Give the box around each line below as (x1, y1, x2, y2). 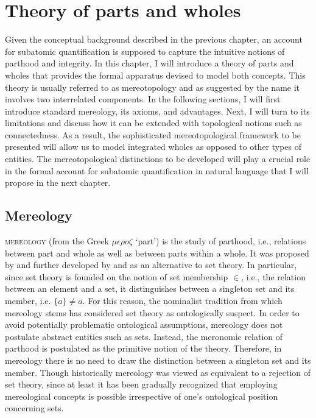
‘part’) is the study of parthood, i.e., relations (135, 235, 306, 247)
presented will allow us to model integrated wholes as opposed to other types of (5, 140, 302, 153)
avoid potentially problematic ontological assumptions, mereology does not (5, 318, 283, 331)
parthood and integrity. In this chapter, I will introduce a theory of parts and (5, 57, 294, 69)
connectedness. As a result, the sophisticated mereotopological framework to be (5, 128, 301, 141)
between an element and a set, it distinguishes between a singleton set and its (5, 282, 295, 295)
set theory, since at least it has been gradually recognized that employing (5, 378, 278, 391)
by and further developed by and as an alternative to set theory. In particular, (5, 258, 297, 271)
